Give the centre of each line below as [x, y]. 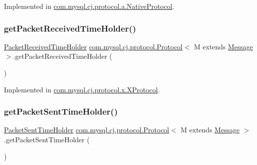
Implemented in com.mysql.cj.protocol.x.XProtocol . [82, 89]
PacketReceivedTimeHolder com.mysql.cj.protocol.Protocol [93, 46]
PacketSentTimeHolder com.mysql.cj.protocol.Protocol [87, 130]
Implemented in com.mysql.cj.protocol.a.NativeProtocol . [89, 6]
